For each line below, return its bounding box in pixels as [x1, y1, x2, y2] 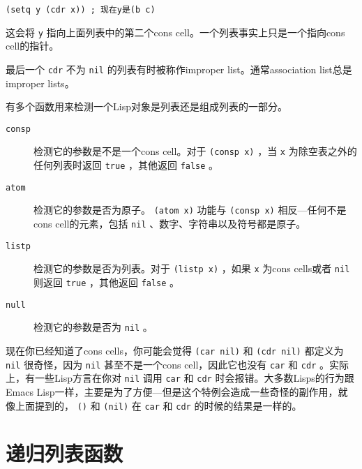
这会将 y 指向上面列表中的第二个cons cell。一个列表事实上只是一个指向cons [6, 24, 345, 39]
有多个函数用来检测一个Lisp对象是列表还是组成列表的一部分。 [6, 99, 287, 114]
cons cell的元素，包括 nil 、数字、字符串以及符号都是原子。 [33, 216, 306, 231]
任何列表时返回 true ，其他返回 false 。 [33, 158, 219, 172]
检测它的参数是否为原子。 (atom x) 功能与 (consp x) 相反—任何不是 [33, 202, 347, 217]
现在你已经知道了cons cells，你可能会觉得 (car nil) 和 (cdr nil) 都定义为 [6, 343, 344, 357]
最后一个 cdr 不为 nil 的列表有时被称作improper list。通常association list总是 [6, 61, 352, 76]
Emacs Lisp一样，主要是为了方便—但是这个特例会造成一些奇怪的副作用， [6, 384, 338, 399]
